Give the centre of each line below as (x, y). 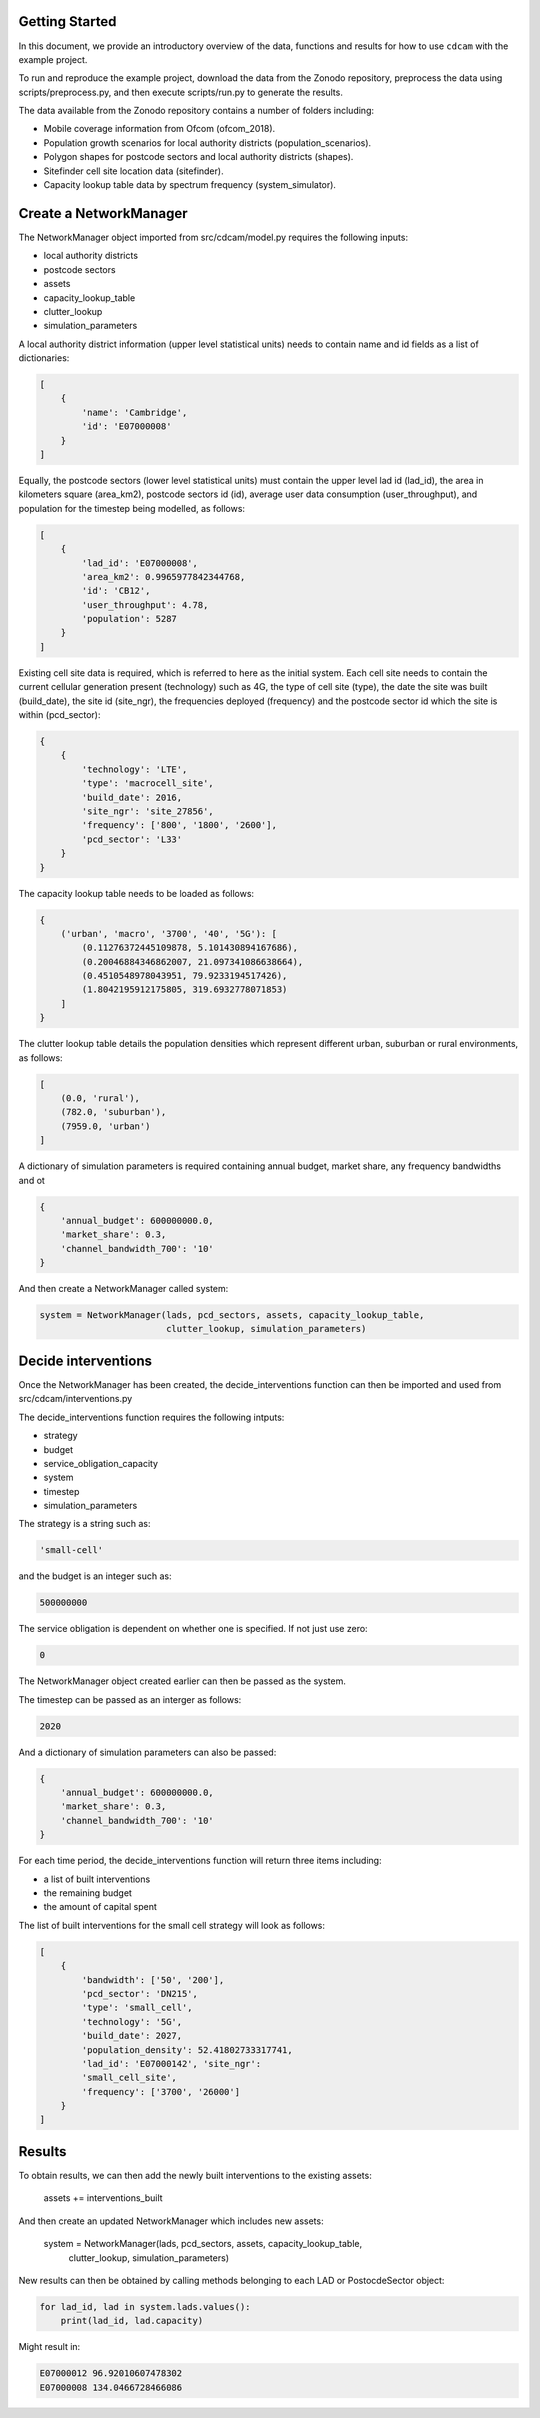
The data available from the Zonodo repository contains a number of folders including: (196, 111)
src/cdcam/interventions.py (75, 1399)
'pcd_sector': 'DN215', (140, 1993)
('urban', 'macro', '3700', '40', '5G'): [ (168, 933)
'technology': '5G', (132, 2021)
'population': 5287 (129, 619)
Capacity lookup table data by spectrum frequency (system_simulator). (190, 185)
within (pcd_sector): (59, 715)
